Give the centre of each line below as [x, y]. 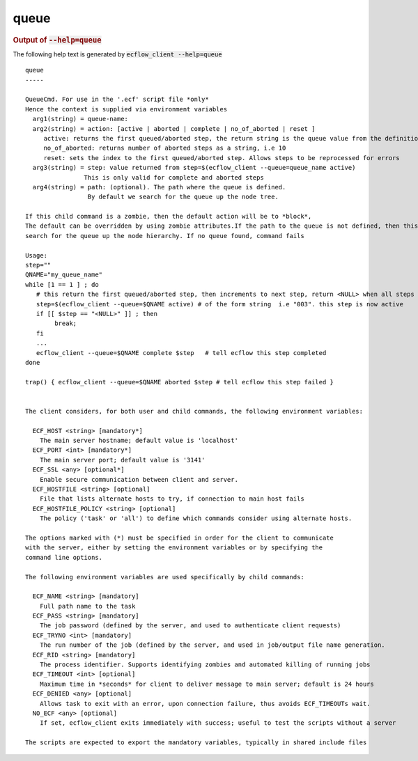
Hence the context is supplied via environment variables [126, 109]
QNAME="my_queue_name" [64, 275]
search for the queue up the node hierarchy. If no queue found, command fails [165, 236]
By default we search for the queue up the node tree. [183, 197]
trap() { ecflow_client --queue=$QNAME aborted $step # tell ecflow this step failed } [180, 382]
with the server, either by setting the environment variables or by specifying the [174, 548]
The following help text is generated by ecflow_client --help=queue [117, 54]
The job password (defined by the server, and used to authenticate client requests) [190, 626]
